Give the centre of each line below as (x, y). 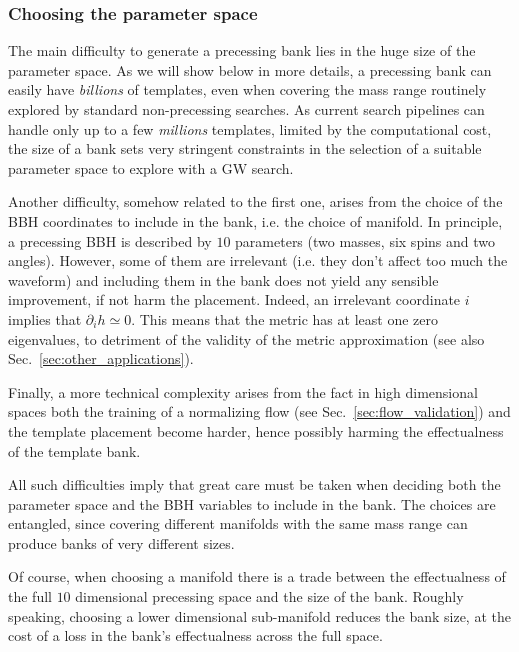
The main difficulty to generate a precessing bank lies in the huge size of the (242, 50)
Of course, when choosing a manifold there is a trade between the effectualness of (257, 576)
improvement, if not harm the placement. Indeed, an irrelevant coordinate (234, 299)
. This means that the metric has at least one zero (284, 318)
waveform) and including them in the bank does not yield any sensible (223, 279)
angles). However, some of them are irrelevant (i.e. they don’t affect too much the (258, 260)
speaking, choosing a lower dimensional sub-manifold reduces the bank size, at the (259, 615)
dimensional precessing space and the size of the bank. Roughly (269, 596)
